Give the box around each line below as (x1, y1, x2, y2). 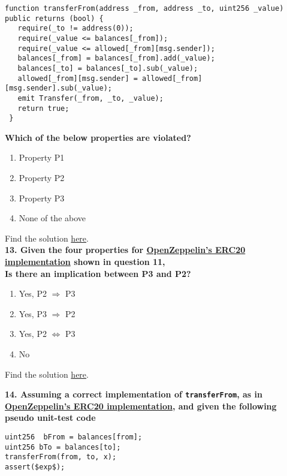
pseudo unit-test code (5, 411, 96, 424)
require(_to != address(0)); (17, 24, 134, 33)
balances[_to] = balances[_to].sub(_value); (17, 64, 198, 73)
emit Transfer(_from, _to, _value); (17, 94, 164, 103)
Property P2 (19, 171, 65, 184)
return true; (17, 104, 70, 113)
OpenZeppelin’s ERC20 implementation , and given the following (5, 399, 277, 412)
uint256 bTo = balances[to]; (5, 442, 121, 451)
